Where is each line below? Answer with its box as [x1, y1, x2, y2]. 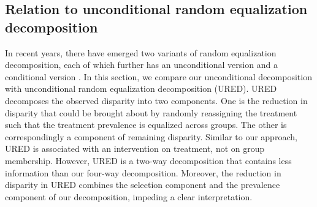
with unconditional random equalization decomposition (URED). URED [5, 82, 277, 95]
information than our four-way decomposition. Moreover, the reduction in [5, 166, 281, 179]
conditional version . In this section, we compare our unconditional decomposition [5, 70, 312, 83]
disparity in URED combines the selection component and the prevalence [5, 178, 280, 191]
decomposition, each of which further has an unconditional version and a [5, 58, 278, 71]
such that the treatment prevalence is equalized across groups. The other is [5, 118, 287, 131]
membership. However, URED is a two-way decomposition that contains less [5, 154, 292, 167]
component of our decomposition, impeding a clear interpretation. [5, 190, 253, 203]
